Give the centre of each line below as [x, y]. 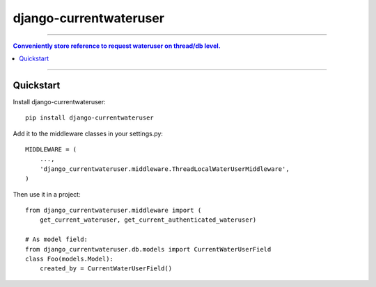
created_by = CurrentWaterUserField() [106, 269]
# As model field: [57, 239]
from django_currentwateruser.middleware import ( [113, 210]
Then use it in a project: [47, 194]
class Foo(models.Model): [70, 259]
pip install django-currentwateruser [90, 118]
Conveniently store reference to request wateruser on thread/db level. [117, 46]
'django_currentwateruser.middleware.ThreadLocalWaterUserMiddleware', [164, 169]
